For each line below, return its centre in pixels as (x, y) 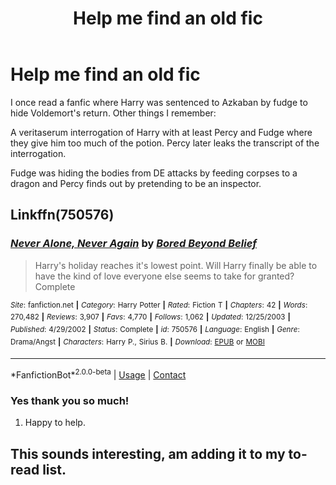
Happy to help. (55, 423)
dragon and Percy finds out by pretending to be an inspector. (136, 183)
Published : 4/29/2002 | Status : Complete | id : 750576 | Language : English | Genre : (155, 329)
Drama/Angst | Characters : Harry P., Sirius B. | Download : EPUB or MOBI (137, 342)
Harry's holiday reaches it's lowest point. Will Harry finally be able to (176, 265)
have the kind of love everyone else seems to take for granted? (164, 276)
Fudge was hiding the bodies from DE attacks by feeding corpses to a (154, 173)
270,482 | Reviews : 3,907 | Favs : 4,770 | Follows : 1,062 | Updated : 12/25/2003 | (150, 317)
